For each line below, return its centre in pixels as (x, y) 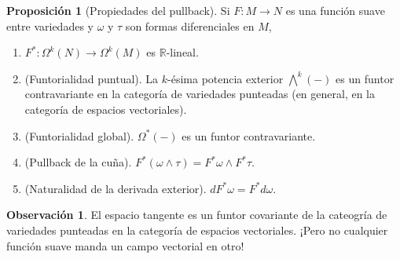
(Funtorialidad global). (79, 135)
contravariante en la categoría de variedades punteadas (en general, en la (200, 94)
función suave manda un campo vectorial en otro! (125, 245)
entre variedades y (50, 26)
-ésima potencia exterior (226, 78)
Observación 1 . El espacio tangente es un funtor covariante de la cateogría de (197, 215)
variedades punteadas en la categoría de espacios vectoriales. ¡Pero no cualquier (197, 230)
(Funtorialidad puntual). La (92, 78)
